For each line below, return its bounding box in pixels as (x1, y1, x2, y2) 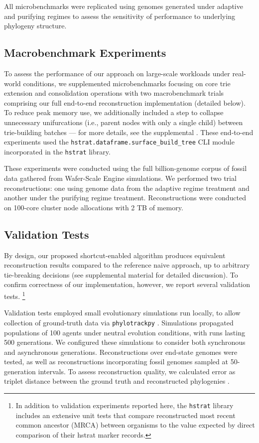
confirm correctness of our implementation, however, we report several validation (4, 279, 251, 290)
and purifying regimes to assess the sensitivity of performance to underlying (4, 10, 235, 21)
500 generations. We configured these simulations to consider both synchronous (4, 337, 246, 347)
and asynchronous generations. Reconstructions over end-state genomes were (4, 346, 238, 357)
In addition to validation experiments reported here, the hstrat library (15, 400, 234, 411)
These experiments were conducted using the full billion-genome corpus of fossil (4, 163, 247, 173)
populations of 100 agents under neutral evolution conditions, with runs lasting (4, 327, 245, 337)
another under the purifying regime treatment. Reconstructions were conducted (4, 192, 246, 203)
